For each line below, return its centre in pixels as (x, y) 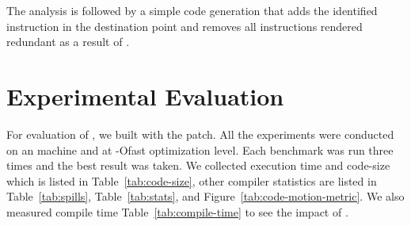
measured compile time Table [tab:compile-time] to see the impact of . (177, 211)
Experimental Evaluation (145, 96)
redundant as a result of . (68, 42)
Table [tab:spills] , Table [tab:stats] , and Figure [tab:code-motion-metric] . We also (205, 196)
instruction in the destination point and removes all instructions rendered (185, 26)
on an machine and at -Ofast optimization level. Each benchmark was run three (200, 149)
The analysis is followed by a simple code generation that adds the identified (192, 10)
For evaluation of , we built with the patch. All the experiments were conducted (200, 134)
